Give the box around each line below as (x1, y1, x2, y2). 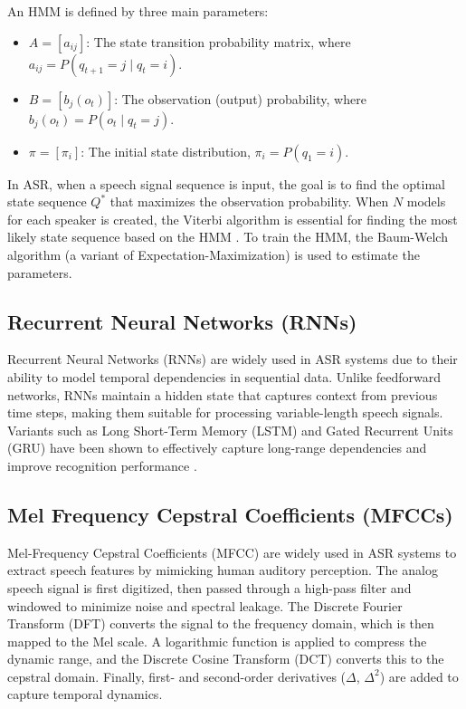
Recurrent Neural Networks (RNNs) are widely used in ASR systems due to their (7, 350, 458, 369)
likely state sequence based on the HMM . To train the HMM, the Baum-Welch (7, 227, 448, 246)
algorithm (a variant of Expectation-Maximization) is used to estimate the (7, 244, 420, 263)
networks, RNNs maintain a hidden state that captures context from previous (7, 385, 438, 404)
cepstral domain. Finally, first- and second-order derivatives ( (7, 666, 347, 685)
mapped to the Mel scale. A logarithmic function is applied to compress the (7, 631, 427, 650)
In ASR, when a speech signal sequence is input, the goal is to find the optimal (7, 174, 445, 193)
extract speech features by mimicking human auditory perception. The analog (7, 560, 438, 580)
